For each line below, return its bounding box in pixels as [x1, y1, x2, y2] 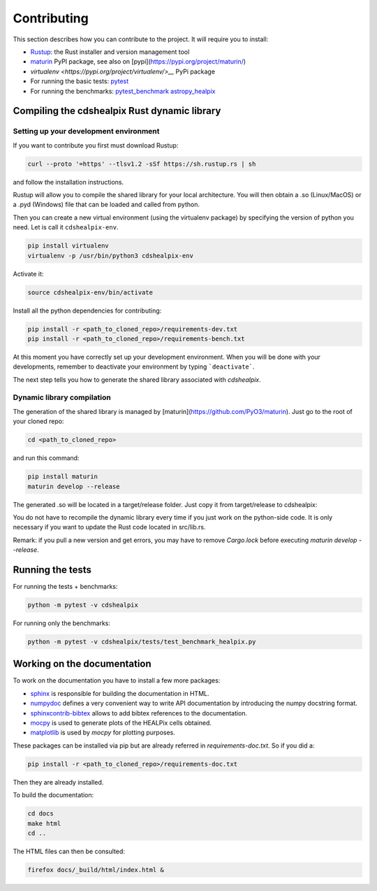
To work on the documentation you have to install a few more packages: [13, 676, 221, 685]
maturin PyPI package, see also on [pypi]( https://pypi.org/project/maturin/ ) [30, 57, 246, 66]
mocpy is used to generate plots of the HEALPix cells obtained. [30, 719, 212, 727]
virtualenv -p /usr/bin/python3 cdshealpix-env [27, 252, 193, 259]
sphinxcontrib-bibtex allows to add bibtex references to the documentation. [30, 708, 248, 717]
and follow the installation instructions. [13, 178, 124, 186]
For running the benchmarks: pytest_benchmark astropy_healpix [30, 87, 216, 95]
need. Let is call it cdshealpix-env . [13, 223, 119, 231]
